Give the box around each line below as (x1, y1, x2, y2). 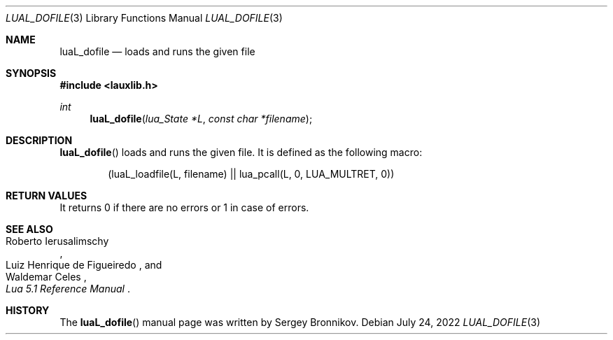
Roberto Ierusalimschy (6, 235, 109, 247)
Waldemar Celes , (6, 271, 87, 283)
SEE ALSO (6, 223, 53, 235)
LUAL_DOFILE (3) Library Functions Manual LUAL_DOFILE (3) (6, 12, 283, 24)
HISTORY (6, 304, 50, 316)
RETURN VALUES (6, 190, 87, 201)
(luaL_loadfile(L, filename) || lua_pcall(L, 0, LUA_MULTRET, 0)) (108, 168, 395, 180)
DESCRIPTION (6, 134, 73, 146)
